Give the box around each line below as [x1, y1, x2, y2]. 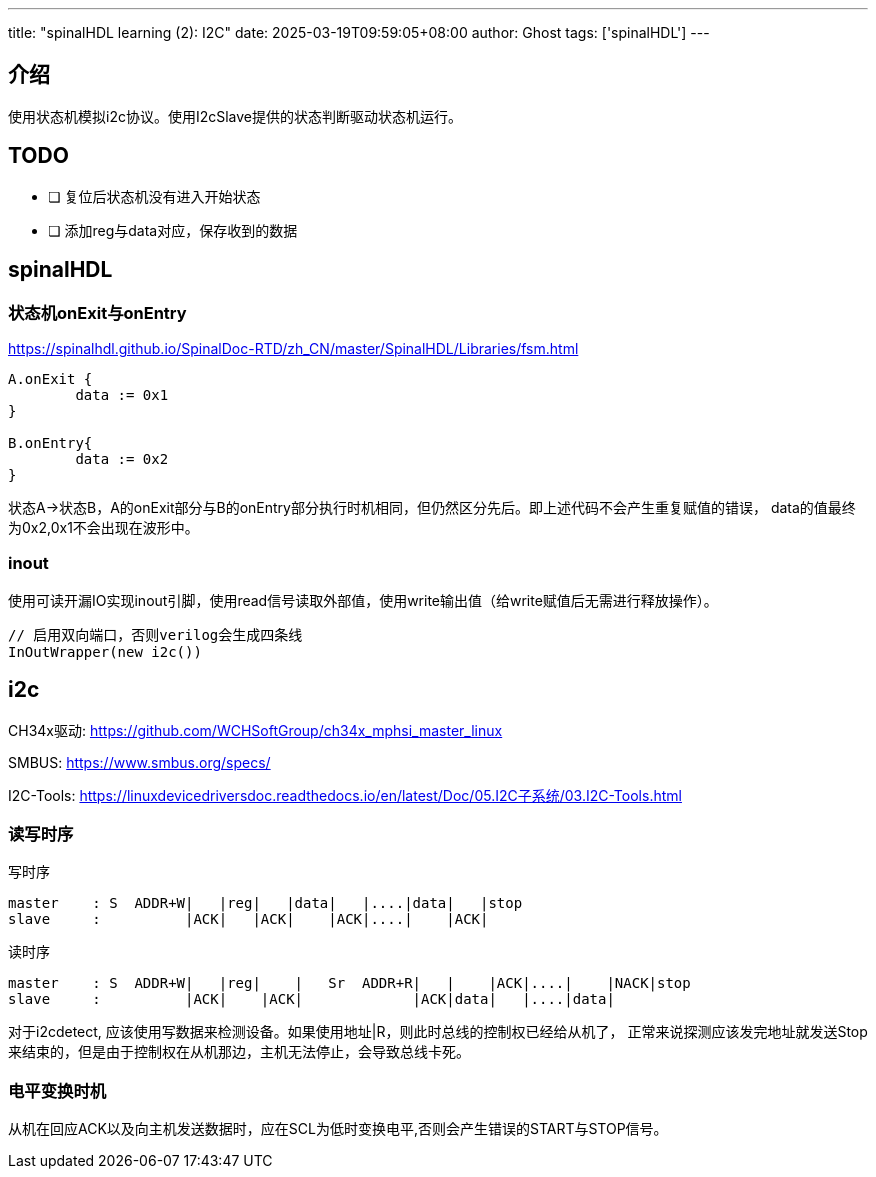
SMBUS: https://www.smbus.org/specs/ [8, 753, 271, 771]
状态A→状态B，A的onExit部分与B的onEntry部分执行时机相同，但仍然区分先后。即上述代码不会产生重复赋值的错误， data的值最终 [8, 498, 856, 516]
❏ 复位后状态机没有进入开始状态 [48, 187, 261, 205]
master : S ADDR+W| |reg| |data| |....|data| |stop [8, 895, 523, 912]
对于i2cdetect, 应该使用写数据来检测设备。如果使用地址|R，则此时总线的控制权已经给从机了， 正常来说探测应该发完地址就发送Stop [8, 1023, 868, 1041]
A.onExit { [8, 370, 93, 387]
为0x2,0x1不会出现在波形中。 [8, 518, 199, 536]
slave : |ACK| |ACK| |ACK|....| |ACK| [8, 911, 489, 928]
